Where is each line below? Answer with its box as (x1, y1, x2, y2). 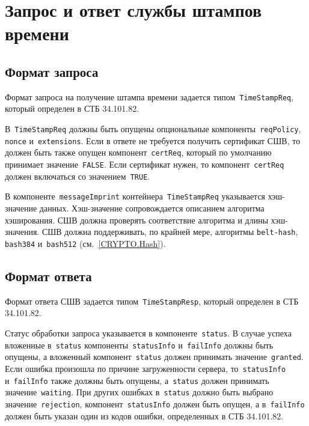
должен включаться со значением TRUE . (5, 169, 150, 182)
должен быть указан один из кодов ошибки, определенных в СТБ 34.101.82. (5, 409, 284, 422)
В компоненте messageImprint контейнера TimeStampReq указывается (5, 190, 266, 202)
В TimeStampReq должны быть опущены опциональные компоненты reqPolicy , (5, 123, 301, 135)
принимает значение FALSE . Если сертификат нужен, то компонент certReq (5, 157, 284, 170)
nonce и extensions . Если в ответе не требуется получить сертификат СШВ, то (5, 134, 301, 147)
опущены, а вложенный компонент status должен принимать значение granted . (5, 350, 304, 363)
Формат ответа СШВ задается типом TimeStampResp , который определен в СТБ (5, 294, 299, 307)
